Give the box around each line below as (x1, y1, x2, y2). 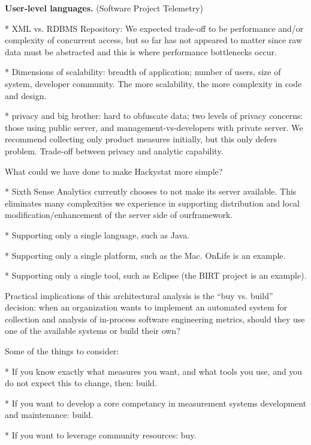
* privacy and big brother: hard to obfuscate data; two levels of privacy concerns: (5, 109, 303, 122)
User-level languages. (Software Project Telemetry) (5, 2, 204, 14)
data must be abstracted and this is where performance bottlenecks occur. (5, 45, 277, 58)
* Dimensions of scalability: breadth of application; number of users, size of (5, 65, 281, 78)
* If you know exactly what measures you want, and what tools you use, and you (5, 365, 303, 377)
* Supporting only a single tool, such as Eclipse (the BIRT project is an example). (5, 269, 307, 282)
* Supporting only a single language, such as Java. (5, 228, 190, 241)
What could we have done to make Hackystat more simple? (5, 165, 223, 177)
